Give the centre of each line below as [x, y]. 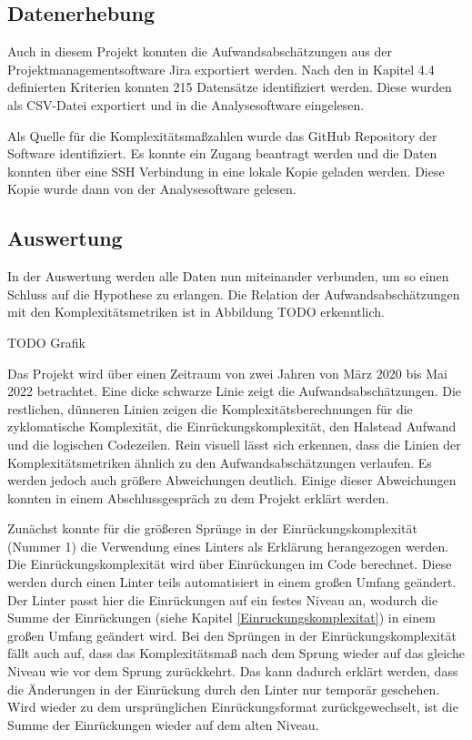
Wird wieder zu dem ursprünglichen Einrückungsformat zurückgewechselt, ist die [233, 707]
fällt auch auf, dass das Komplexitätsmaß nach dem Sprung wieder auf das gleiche [236, 653]
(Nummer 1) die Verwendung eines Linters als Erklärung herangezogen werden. [228, 546]
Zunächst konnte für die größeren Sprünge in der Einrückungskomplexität [212, 528]
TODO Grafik [46, 342]
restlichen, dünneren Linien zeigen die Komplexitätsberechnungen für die [210, 408]
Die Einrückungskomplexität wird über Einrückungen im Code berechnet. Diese [230, 564]
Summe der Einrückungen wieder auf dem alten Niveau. [163, 724]
